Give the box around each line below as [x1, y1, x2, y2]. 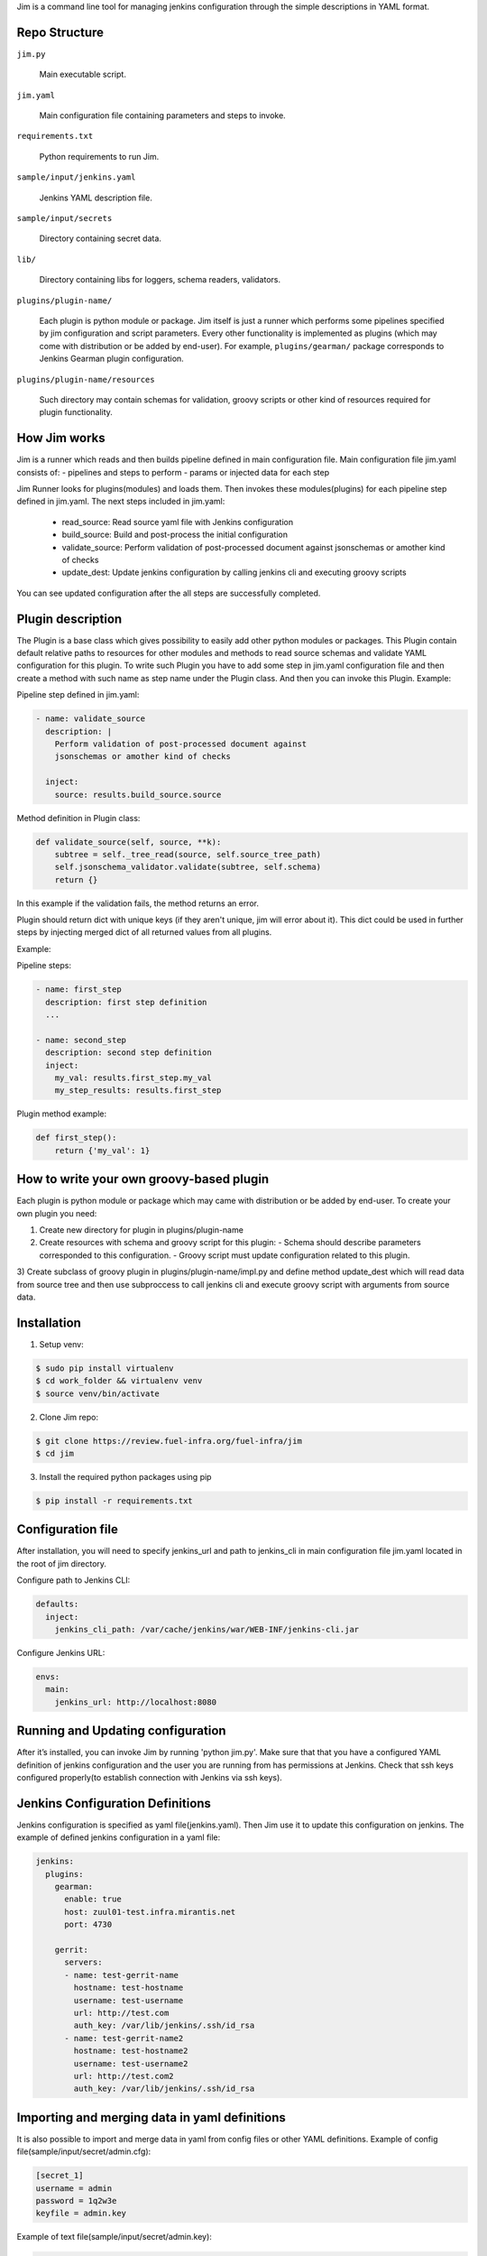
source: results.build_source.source [54, 790, 222, 800]
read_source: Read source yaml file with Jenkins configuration [61, 516, 293, 527]
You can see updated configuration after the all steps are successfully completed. [16, 587, 321, 598]
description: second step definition [45, 1048, 212, 1058]
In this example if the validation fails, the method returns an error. [16, 898, 259, 909]
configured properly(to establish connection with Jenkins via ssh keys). [16, 1772, 283, 1783]
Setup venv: [39, 1338, 85, 1349]
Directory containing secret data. [39, 233, 162, 244]
